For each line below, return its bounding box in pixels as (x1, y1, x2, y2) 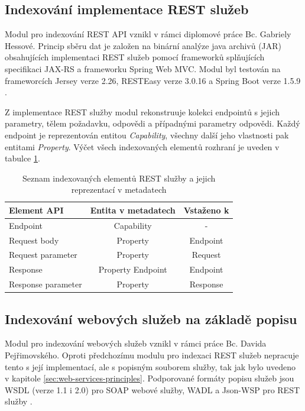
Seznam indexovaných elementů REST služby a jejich (22, 171, 216, 184)
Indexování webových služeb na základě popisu (5, 309, 297, 328)
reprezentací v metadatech (71, 183, 167, 196)
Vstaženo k (183, 203, 229, 216)
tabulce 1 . (5, 152, 40, 164)
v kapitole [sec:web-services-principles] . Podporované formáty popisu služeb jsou (5, 372, 294, 384)
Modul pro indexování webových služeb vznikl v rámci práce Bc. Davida (5, 337, 267, 349)
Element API (9, 203, 64, 216)
